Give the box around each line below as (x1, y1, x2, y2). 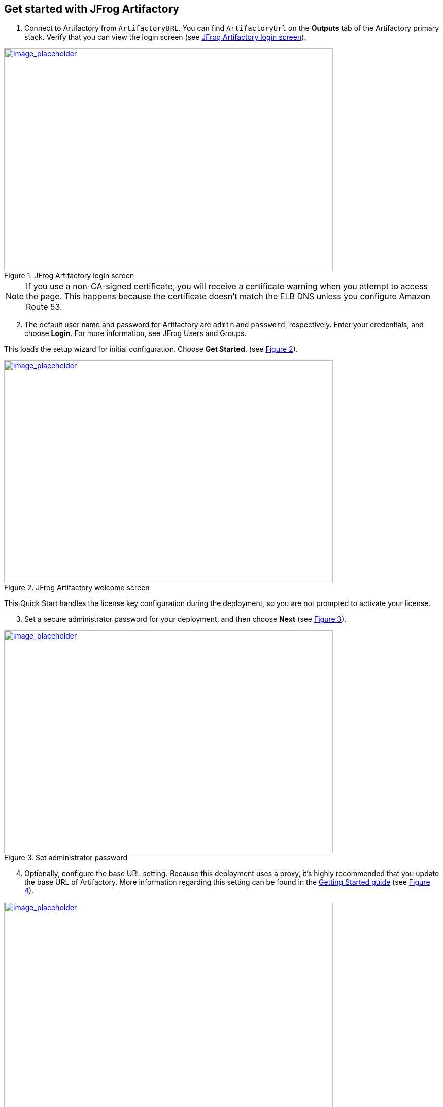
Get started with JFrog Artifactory (4, 3, 179, 15)
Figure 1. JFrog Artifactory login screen (4, 271, 134, 280)
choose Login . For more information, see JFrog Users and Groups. (24, 329, 247, 338)
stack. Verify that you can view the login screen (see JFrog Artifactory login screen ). (24, 32, 306, 42)
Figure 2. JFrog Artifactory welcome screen (4, 583, 150, 592)
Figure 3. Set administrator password (4, 853, 128, 862)
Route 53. (26, 301, 62, 312)
